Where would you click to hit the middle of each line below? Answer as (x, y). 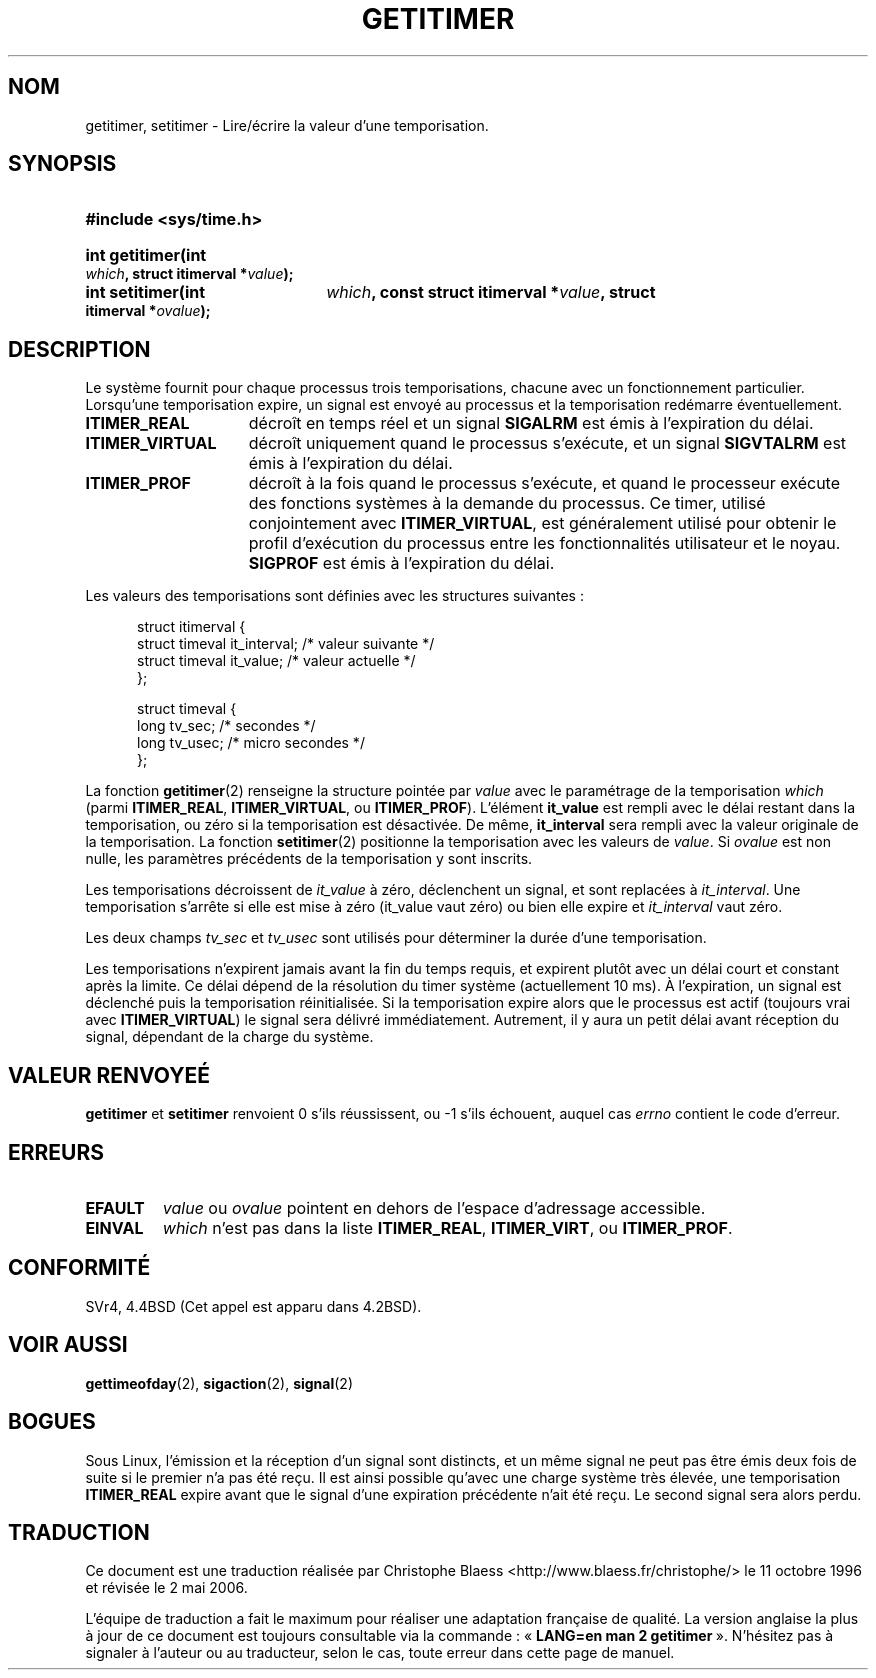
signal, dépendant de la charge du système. (229, 1037)
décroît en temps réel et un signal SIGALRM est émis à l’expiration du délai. (531, 423)
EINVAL (114, 1227)
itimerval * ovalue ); (148, 311)
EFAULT (115, 1207)
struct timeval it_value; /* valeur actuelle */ (276, 661)
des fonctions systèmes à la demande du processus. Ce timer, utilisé (507, 503)
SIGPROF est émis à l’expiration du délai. (401, 563)
